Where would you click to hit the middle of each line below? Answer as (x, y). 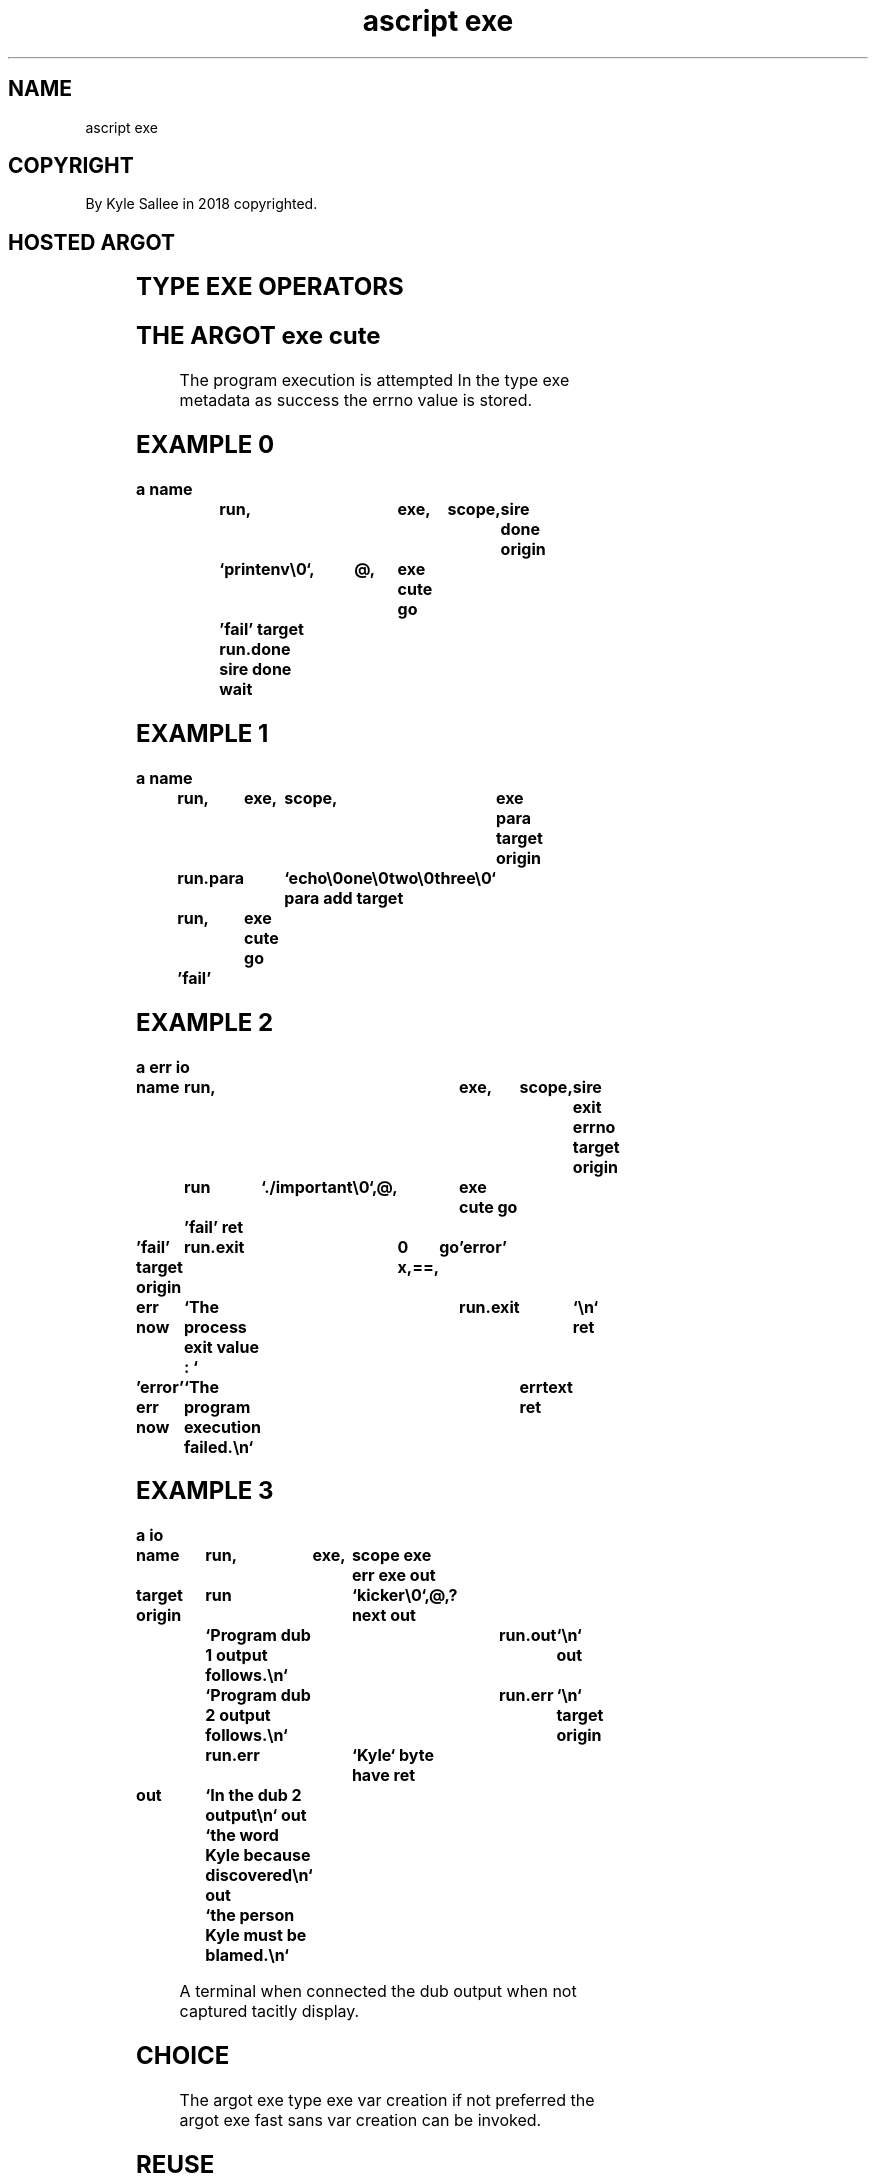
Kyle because (258, 1855)
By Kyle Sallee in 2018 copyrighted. (201, 204)
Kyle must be (256, 1935)
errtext (546, 1386)
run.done (255, 648)
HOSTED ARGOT (92, 242)
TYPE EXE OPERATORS (270, 287)
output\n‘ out (256, 1815)
